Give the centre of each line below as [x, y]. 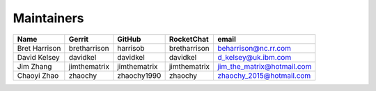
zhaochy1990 [139, 75]
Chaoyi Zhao [38, 75]
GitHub [129, 39]
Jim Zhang [34, 66]
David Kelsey [38, 57]
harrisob [131, 48]
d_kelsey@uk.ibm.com [254, 57]
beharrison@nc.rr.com [254, 48]
